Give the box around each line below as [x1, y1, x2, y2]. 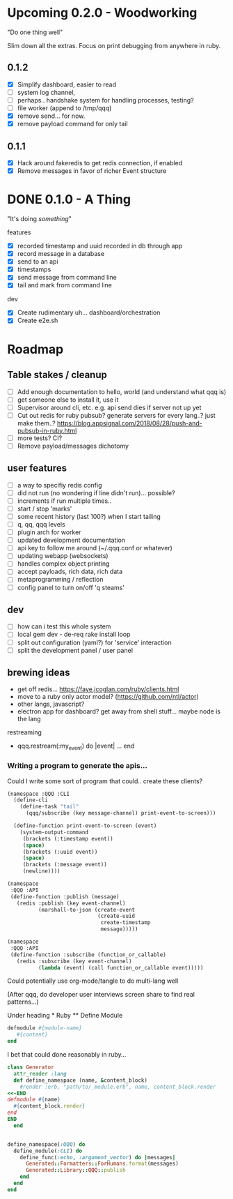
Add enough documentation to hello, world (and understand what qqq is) [17, 387, 227, 395]
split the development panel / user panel [17, 646, 134, 654]
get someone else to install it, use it [17, 395, 119, 404]
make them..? [17, 418, 56, 427]
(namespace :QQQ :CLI [7, 790, 70, 797]
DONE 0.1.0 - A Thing [7, 192, 131, 207]
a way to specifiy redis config [17, 481, 102, 489]
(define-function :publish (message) [10, 893, 120, 900]
